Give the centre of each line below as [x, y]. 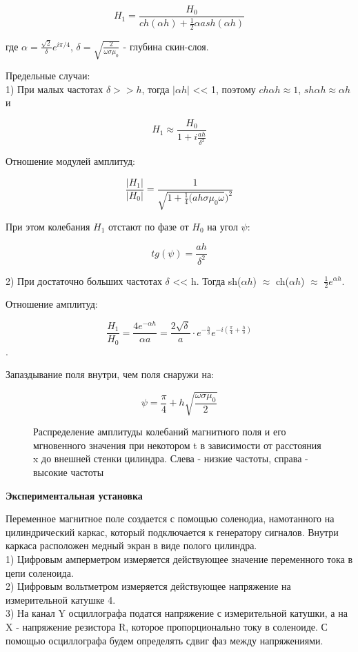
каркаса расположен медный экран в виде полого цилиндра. [131, 545]
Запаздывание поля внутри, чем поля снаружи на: [110, 374]
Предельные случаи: [48, 76]
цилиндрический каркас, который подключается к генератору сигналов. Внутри [172, 532]
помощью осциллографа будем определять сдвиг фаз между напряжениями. [165, 640]
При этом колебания [48, 226]
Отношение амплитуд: [52, 304]
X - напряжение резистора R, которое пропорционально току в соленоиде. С [167, 626]
